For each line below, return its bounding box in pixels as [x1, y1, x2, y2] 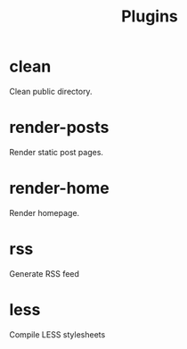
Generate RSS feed [9, 268, 80, 278]
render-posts [9, 118, 110, 137]
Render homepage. [9, 207, 80, 218]
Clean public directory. [9, 86, 93, 96]
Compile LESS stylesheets [9, 328, 106, 340]
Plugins [121, 6, 178, 27]
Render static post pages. [9, 146, 104, 157]
